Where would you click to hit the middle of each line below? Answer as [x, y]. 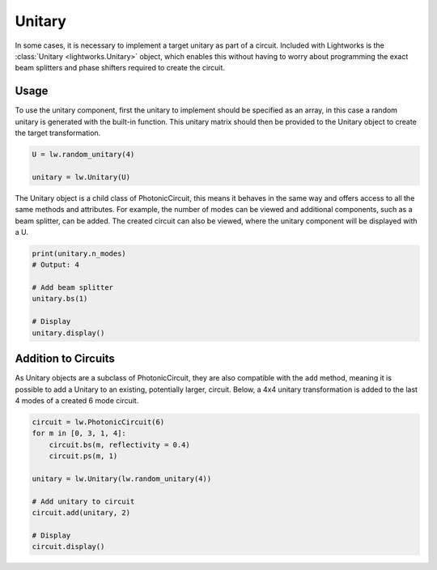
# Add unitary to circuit [83, 501]
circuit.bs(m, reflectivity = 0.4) [119, 445]
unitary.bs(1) [60, 299]
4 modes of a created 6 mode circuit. [77, 400]
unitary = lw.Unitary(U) [81, 177]
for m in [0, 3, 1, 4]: [79, 434]
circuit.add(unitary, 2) [81, 513]
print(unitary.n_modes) [79, 253]
